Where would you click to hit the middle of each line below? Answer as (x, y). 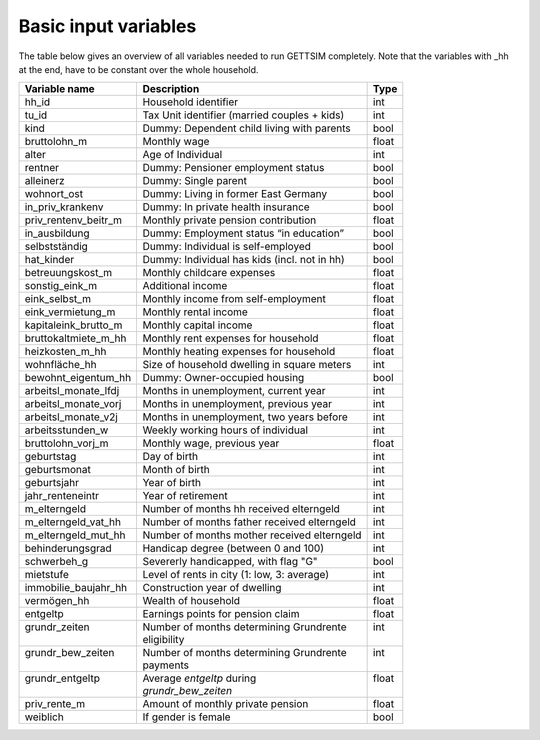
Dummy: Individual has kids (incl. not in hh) (243, 260)
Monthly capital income (197, 325)
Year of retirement (185, 496)
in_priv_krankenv (64, 207)
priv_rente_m (54, 704)
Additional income (185, 286)
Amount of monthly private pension (225, 704)
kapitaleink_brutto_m (73, 325)
